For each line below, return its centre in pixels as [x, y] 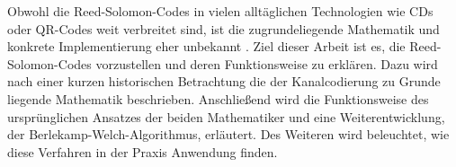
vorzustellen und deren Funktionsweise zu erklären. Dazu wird [267, 63]
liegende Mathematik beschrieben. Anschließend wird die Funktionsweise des [218, 98]
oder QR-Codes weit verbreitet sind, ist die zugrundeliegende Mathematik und [224, 28]
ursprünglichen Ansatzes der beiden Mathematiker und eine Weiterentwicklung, [226, 116]
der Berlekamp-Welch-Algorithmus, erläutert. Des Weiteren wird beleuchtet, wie [228, 134]
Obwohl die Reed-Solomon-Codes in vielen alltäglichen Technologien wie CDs [220, 11]
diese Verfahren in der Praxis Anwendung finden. [143, 151]
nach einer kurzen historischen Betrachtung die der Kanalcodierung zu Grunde [224, 81]
